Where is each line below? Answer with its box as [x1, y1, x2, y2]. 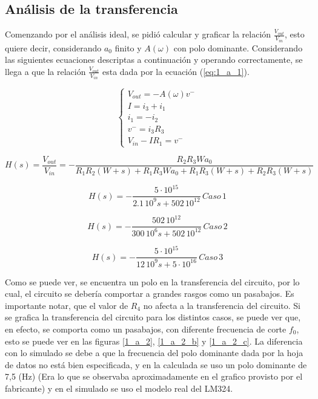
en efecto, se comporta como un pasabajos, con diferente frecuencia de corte [5, 322, 287, 335]
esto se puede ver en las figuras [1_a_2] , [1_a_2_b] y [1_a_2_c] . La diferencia [5, 334, 303, 347]
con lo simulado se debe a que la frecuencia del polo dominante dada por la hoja [5, 346, 303, 359]
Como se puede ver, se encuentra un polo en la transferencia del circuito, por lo [5, 275, 300, 288]
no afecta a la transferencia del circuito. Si [143, 299, 300, 311]
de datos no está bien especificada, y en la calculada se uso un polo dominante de [5, 358, 307, 371]
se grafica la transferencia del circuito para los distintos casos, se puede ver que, [5, 311, 301, 323]
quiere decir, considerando [5, 41, 102, 54]
